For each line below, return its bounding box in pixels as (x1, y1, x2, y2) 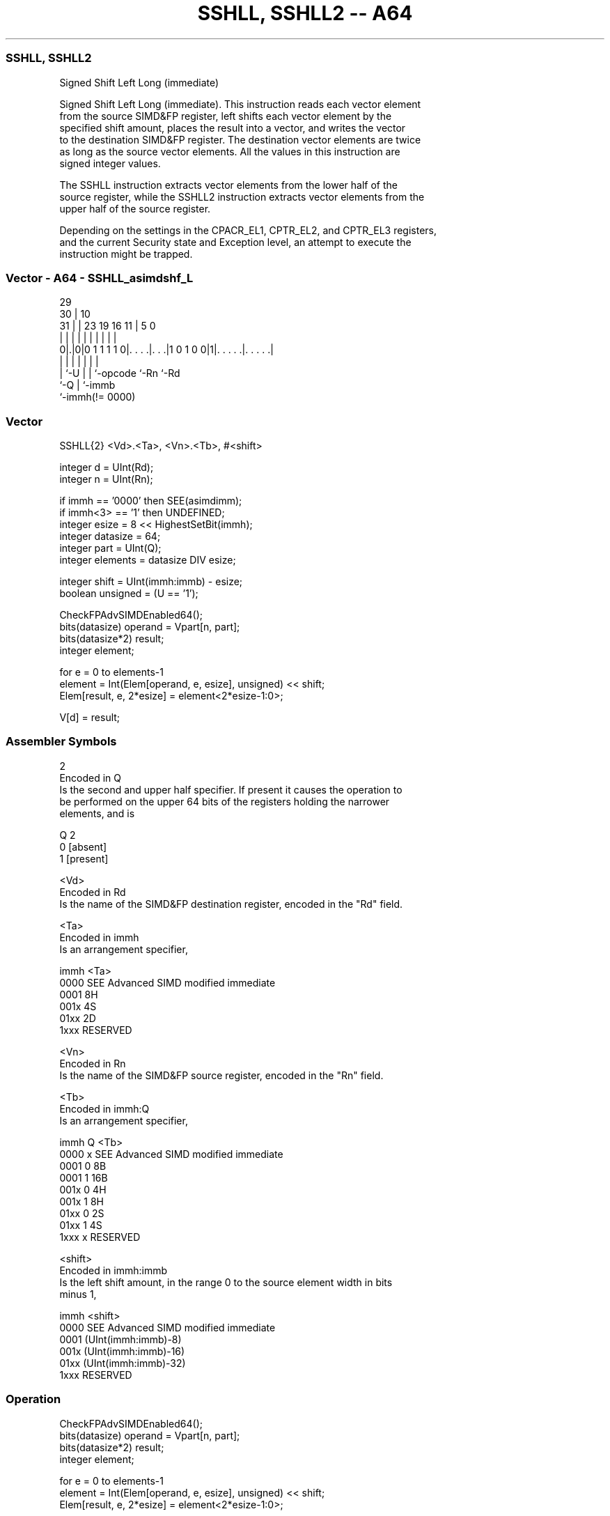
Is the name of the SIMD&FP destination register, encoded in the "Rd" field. (59, 897, 403, 910)
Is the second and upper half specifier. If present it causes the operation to (59, 783, 402, 796)
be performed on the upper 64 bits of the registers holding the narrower (59, 795, 390, 807)
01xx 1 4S (59, 1219, 102, 1231)
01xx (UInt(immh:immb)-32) (59, 1356, 186, 1369)
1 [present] (59, 852, 109, 865)
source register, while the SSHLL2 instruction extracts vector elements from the (59, 190, 425, 203)
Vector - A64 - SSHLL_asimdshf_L (6, 270, 194, 285)
